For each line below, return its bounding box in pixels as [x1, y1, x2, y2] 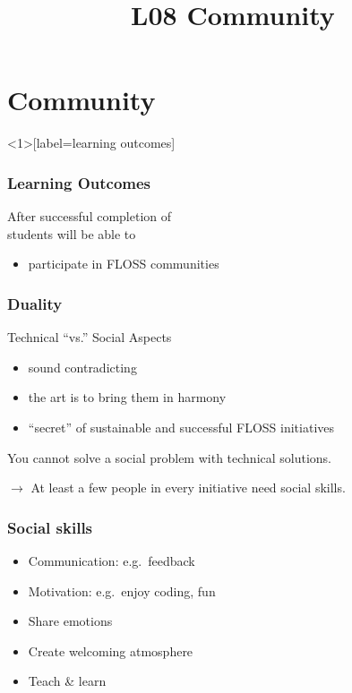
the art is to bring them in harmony [28, 388, 227, 406]
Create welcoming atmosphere [28, 641, 193, 660]
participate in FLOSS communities [28, 254, 219, 273]
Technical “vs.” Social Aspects [7, 328, 172, 346]
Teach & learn [28, 672, 107, 690]
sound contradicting [28, 357, 137, 376]
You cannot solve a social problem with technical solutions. [7, 448, 332, 466]
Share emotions [28, 612, 113, 630]
